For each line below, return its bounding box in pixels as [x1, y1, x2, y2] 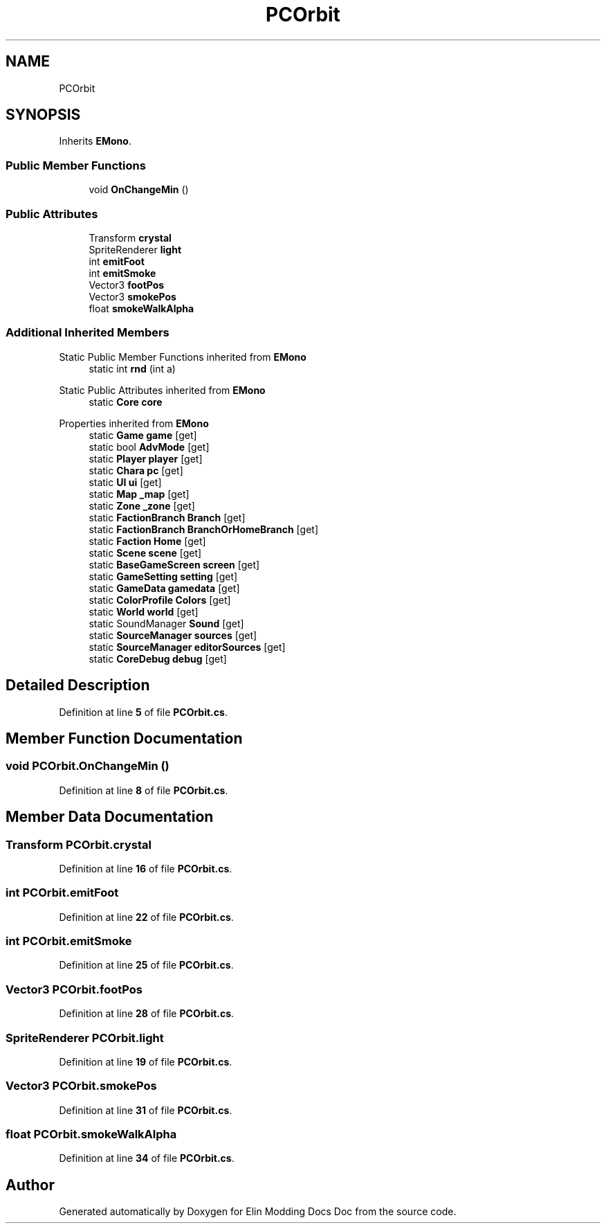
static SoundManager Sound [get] [89, 617, 244, 629]
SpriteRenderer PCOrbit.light [6, 1030, 164, 1045]
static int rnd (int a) [89, 362, 176, 375]
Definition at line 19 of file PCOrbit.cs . [59, 1055, 232, 1068]
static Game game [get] [89, 429, 197, 441]
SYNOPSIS [6, 106, 81, 124]
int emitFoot [89, 255, 145, 267]
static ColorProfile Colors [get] [89, 593, 231, 606]
